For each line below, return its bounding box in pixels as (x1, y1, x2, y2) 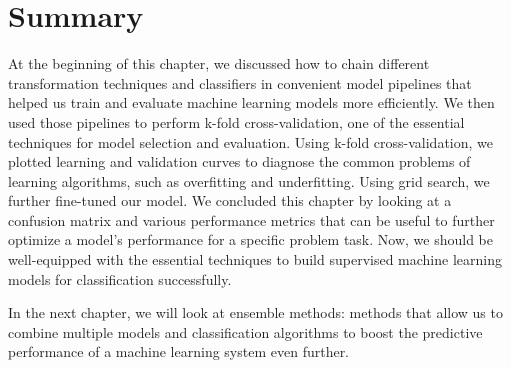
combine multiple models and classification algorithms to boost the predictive (8, 321, 483, 342)
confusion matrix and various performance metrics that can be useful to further (8, 209, 495, 230)
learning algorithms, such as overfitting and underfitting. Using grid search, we (8, 170, 490, 191)
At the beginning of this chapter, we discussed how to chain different (8, 53, 430, 74)
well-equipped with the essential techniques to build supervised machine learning (8, 249, 502, 270)
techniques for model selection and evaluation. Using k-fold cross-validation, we (8, 131, 494, 152)
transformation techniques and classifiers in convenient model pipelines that (8, 72, 472, 93)
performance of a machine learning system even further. (8, 341, 350, 362)
